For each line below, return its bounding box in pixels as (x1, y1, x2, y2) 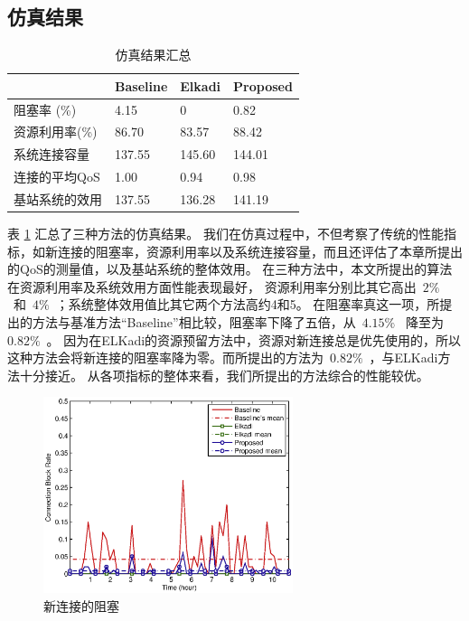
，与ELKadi (369, 348, 438, 367)
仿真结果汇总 (115, 45, 192, 64)
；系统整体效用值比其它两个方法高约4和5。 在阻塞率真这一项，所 (55, 295, 440, 314)
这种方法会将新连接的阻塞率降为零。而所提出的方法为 (7, 348, 324, 367)
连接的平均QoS (14, 167, 100, 186)
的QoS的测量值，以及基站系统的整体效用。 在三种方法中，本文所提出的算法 (7, 259, 453, 278)
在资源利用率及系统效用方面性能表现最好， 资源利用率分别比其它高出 (7, 277, 417, 296)
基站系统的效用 (14, 190, 102, 209)
